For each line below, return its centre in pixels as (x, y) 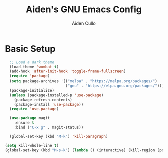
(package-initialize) (32, 90)
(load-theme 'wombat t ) (34, 67)
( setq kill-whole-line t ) (32, 145)
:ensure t (24, 123)
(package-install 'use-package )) (49, 104)
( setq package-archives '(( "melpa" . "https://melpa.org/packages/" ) (83, 81)
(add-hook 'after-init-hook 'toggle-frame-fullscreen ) (68, 71)
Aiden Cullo (84, 23)
